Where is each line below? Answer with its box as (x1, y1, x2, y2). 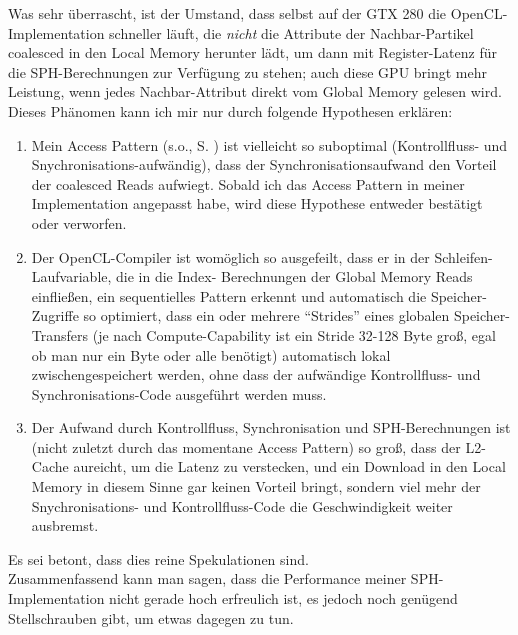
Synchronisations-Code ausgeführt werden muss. (31, 383, 327, 404)
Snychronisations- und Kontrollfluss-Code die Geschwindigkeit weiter (31, 495, 453, 516)
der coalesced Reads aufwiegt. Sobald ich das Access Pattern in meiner (31, 173, 465, 194)
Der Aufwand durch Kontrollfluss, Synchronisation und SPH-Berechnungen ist (31, 417, 511, 438)
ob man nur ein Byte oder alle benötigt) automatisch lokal (31, 344, 391, 365)
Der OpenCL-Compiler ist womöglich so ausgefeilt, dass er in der (31, 246, 430, 267)
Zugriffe (31, 305, 79, 326)
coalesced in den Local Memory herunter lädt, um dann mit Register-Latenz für (8, 42, 497, 63)
